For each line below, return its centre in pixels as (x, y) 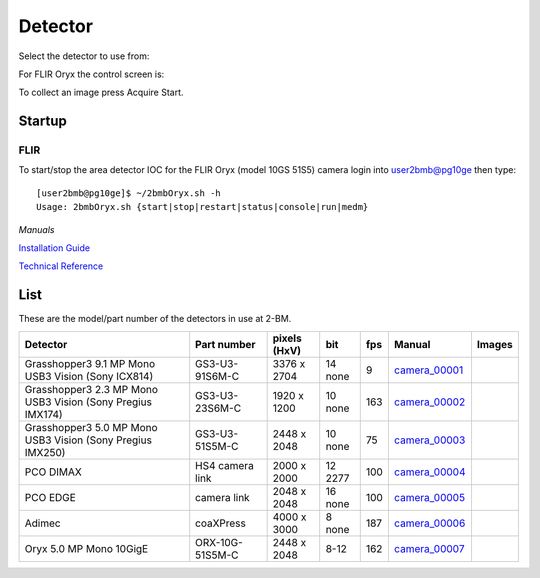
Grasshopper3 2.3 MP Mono (91, 389)
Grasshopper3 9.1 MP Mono (89, 363)
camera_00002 (429, 402)
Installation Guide (54, 248)
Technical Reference (61, 266)
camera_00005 (429, 497)
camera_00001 (428, 370)
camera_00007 (429, 548)
